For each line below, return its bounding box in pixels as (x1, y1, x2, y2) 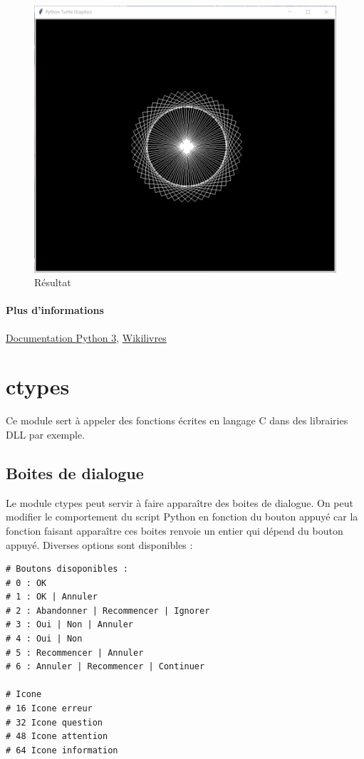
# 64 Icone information (6, 745, 118, 755)
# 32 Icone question (6, 717, 103, 728)
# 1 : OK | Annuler (6, 592, 98, 602)
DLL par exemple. (6, 426, 85, 441)
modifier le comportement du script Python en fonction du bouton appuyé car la (6, 509, 358, 524)
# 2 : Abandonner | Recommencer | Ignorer (6, 605, 210, 616)
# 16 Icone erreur (6, 703, 93, 714)
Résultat (34, 275, 71, 290)
